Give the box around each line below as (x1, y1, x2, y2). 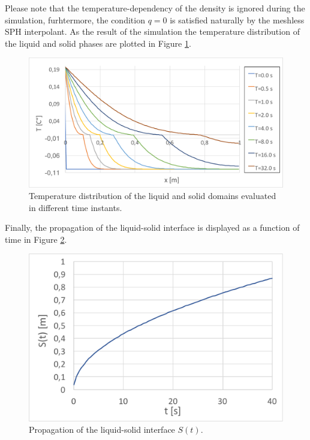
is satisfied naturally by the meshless (170, 13, 305, 26)
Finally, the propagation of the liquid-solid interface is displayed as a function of (5, 221, 300, 234)
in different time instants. (29, 201, 122, 213)
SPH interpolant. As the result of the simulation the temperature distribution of (5, 25, 300, 38)
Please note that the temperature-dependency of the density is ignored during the (5, 2, 305, 14)
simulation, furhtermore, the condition (5, 13, 145, 26)
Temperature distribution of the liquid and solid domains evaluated (29, 189, 276, 202)
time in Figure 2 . (5, 233, 67, 245)
